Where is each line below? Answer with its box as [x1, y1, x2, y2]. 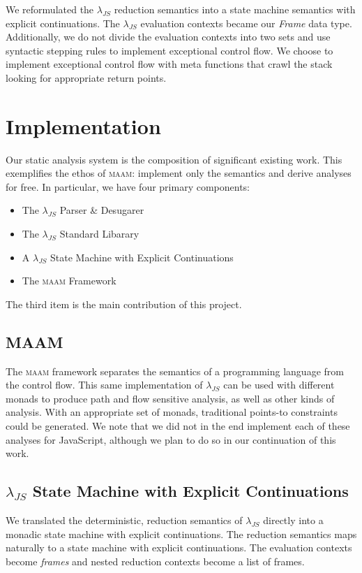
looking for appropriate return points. [6, 70, 167, 85]
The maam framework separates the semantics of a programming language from [6, 363, 344, 378]
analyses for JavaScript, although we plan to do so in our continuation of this [6, 432, 336, 447]
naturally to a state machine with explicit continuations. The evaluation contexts [6, 540, 352, 555]
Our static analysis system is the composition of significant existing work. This [6, 152, 342, 166]
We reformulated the [6, 2, 94, 16]
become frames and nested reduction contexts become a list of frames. [6, 553, 305, 568]
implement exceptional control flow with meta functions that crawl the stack [6, 57, 333, 71]
